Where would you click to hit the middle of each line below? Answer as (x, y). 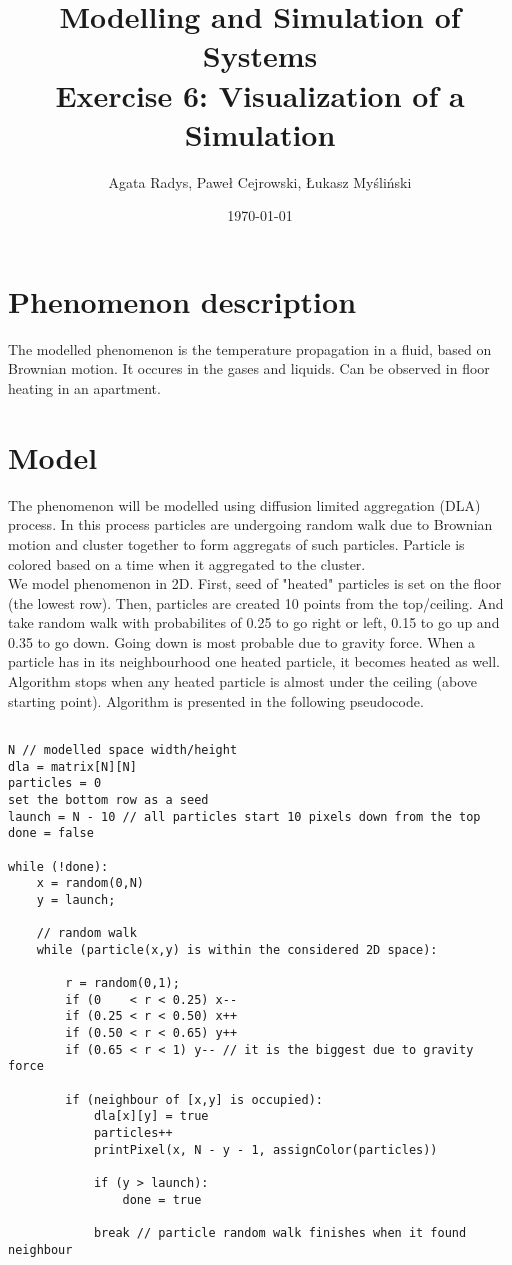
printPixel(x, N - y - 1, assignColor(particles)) (265, 1149)
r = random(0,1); (122, 983)
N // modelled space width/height (123, 749)
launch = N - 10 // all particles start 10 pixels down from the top (244, 816)
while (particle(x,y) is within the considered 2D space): (237, 949)
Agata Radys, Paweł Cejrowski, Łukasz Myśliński (260, 181)
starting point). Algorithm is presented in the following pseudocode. (216, 700)
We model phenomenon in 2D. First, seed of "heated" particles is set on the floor (255, 583)
